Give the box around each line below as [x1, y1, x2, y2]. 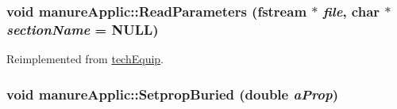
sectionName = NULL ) [6, 19, 159, 39]
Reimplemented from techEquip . [6, 51, 164, 67]
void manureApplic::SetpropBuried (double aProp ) [6, 84, 338, 103]
